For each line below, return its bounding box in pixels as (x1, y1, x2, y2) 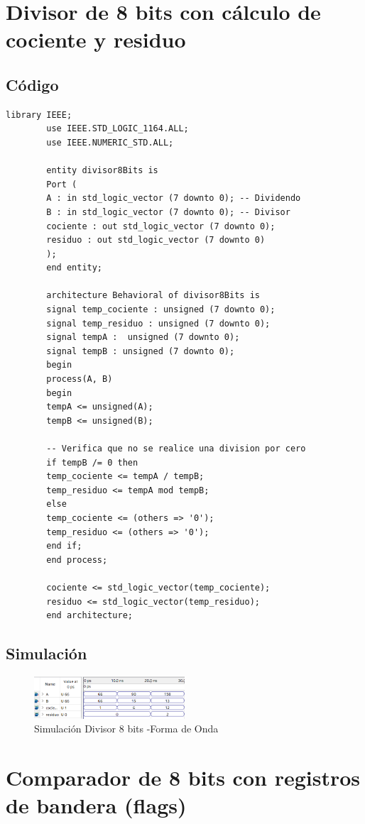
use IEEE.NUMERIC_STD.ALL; (46, 137, 174, 148)
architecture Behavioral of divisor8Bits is (46, 290, 260, 301)
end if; (46, 541, 82, 551)
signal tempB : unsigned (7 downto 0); (46, 346, 235, 356)
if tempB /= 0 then (46, 457, 138, 468)
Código (6, 73, 59, 95)
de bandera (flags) (6, 791, 187, 820)
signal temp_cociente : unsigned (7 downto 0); (46, 304, 276, 315)
